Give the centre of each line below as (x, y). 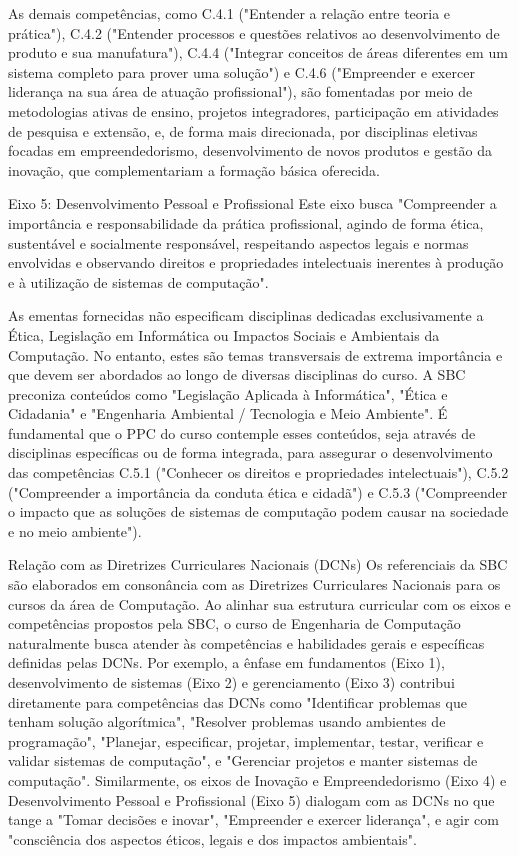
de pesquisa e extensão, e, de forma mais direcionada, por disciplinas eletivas (243, 130)
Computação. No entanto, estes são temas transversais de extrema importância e (255, 354)
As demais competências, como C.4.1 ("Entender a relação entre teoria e (229, 13)
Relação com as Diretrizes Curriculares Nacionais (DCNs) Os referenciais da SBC (258, 564)
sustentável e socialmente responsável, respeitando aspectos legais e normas (238, 242)
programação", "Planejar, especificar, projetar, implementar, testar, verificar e (246, 740)
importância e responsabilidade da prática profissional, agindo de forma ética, (246, 222)
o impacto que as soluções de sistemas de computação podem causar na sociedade (258, 511)
